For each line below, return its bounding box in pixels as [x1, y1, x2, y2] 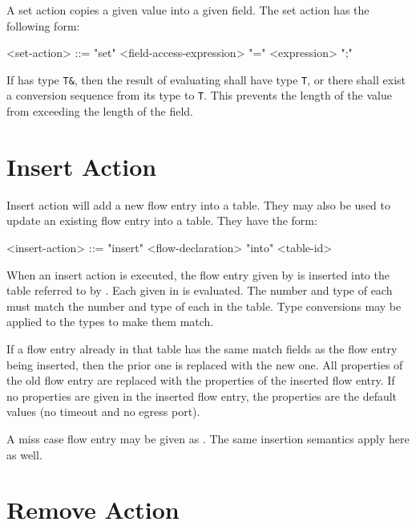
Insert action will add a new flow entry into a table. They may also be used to [6, 196, 390, 213]
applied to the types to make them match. [6, 313, 214, 330]
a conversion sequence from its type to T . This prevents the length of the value [6, 87, 392, 104]
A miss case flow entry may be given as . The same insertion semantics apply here [6, 430, 410, 446]
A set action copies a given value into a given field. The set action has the [6, 2, 370, 18]
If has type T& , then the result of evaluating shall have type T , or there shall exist [6, 71, 406, 88]
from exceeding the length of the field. [6, 103, 193, 120]
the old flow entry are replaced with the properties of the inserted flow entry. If [6, 372, 395, 389]
